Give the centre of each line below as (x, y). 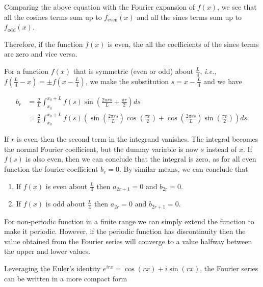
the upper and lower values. (47, 251)
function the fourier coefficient (51, 169)
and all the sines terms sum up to (189, 17)
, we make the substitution (127, 81)
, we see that (237, 7)
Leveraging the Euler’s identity (52, 268)
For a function (26, 71)
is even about (67, 186)
